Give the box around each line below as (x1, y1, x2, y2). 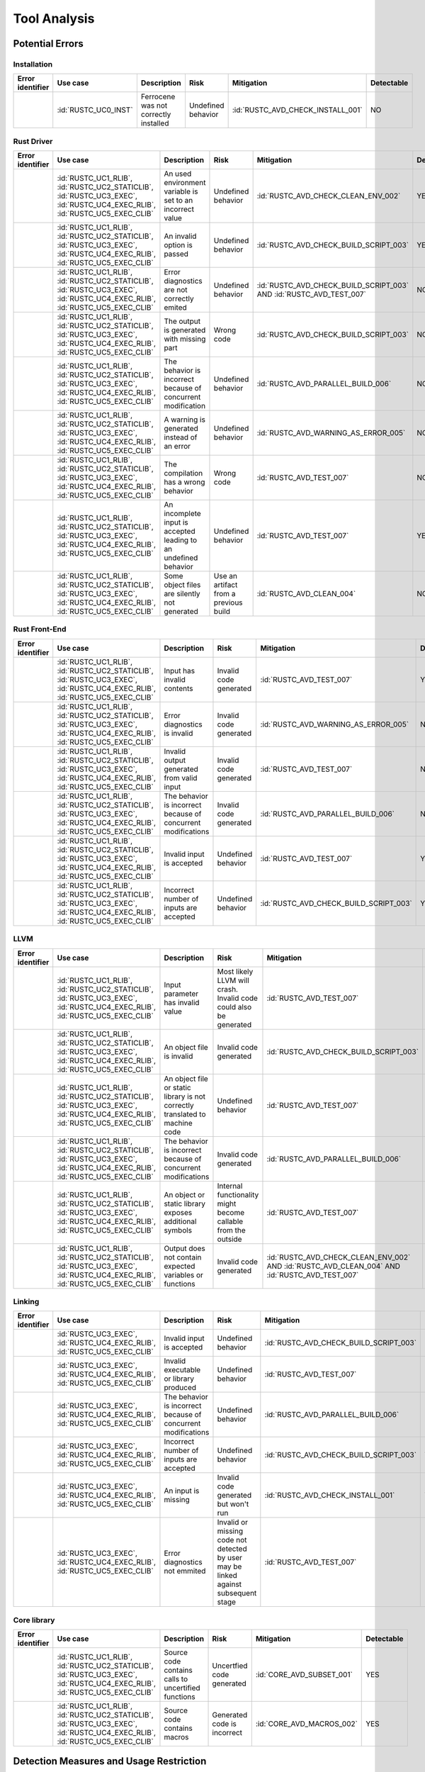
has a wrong (164, 477, 205, 487)
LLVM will (217, 975, 249, 985)
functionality (217, 1189, 259, 1199)
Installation (13, 59, 53, 69)
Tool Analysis (13, 11, 95, 26)
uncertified (164, 1683, 201, 1693)
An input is (164, 1486, 200, 1496)
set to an (164, 196, 193, 206)
